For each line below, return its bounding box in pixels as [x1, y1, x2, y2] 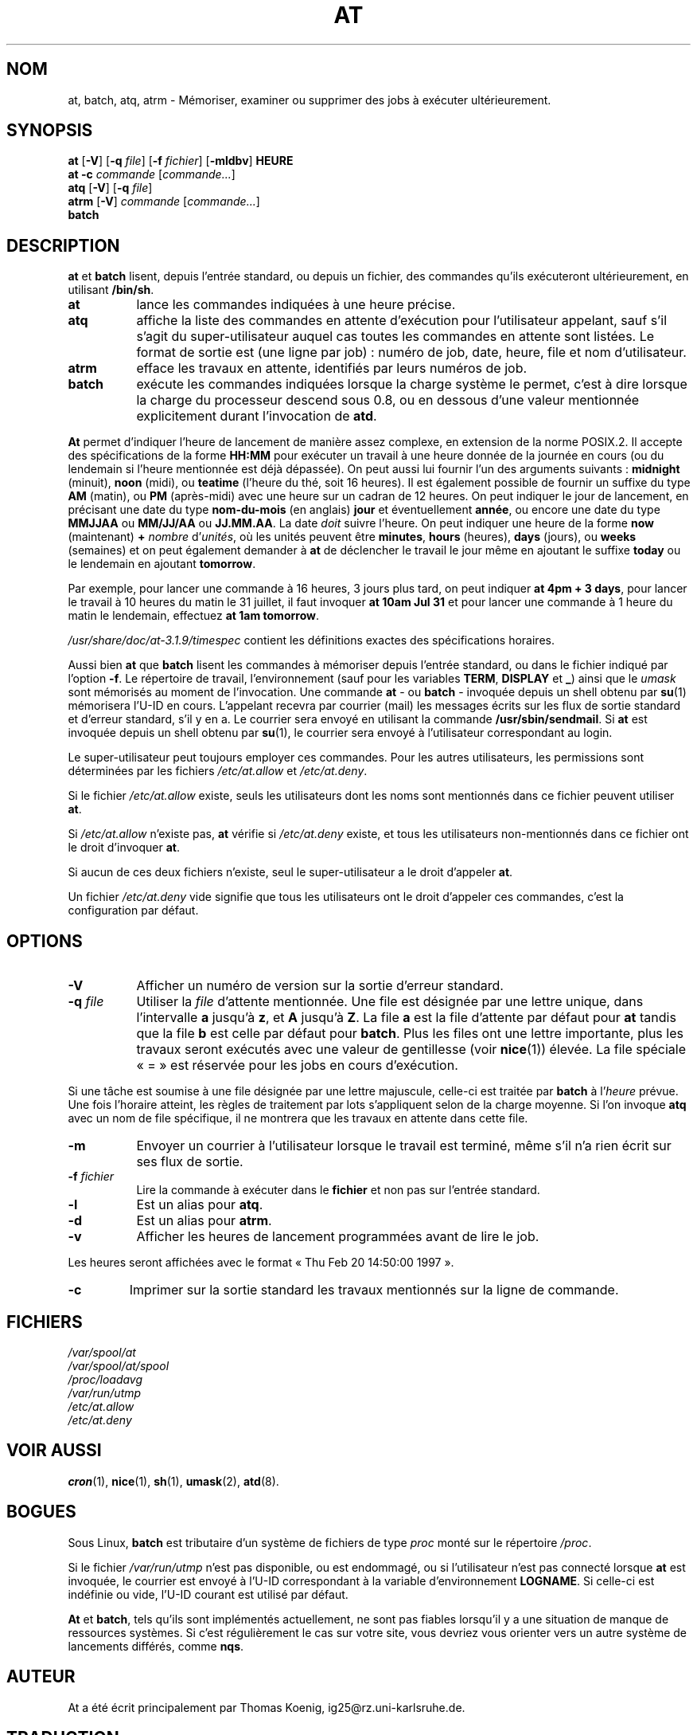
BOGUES [6, 1502, 76, 1522]
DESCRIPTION [6, 235, 120, 256]
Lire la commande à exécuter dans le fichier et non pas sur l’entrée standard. [136, 1183, 540, 1197]
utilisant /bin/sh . [68, 283, 154, 297]
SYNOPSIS [6, 120, 93, 141]
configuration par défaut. [68, 903, 199, 918]
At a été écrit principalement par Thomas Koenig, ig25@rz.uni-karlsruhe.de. [68, 1700, 465, 1714]
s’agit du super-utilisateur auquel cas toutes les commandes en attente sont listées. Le [136, 328, 655, 345]
